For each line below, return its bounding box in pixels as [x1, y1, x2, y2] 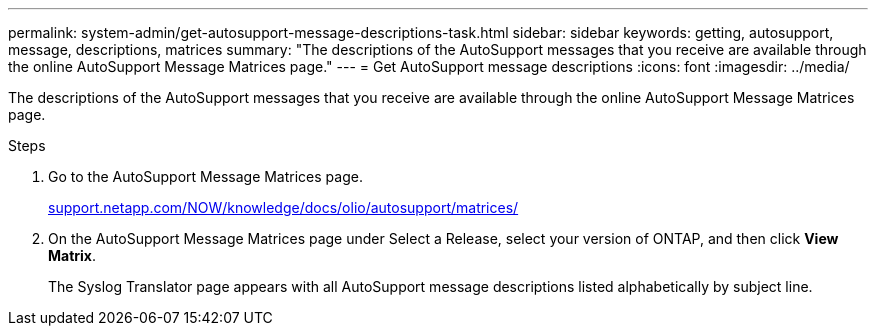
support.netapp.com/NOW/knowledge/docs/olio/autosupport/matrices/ [48, 199, 519, 216]
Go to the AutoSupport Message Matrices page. [48, 168, 363, 185]
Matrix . [48, 247, 97, 264]
